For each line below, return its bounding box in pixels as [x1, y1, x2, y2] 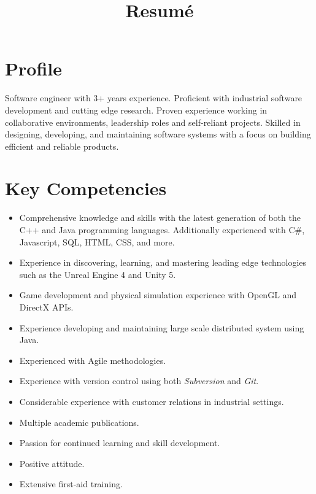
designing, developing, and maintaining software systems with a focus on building [5, 128, 311, 141]
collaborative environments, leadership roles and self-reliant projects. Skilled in [5, 115, 301, 128]
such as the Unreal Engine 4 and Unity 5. [19, 268, 176, 280]
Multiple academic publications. [19, 415, 139, 428]
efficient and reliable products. [5, 139, 119, 152]
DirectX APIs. [19, 300, 74, 313]
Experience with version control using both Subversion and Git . [19, 374, 259, 387]
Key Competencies [5, 176, 167, 201]
